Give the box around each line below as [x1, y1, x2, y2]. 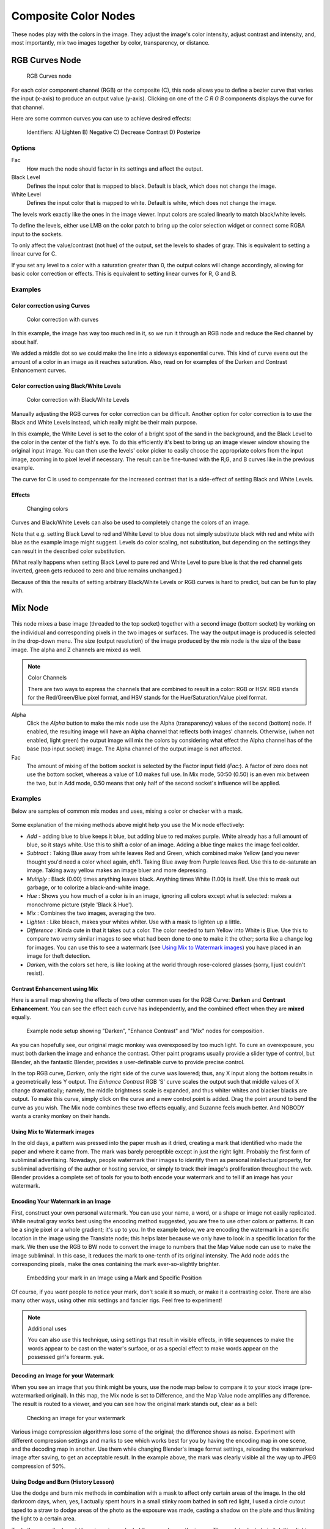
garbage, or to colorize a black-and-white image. [26, 884, 150, 891]
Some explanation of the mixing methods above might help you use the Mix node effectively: [11, 821, 244, 829]
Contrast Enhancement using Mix [11, 985, 98, 992]
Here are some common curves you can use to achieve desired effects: [11, 114, 192, 122]
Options [11, 144, 36, 152]
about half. [11, 338, 38, 346]
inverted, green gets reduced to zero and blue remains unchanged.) [11, 567, 182, 574]
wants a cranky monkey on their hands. [11, 1112, 111, 1119]
